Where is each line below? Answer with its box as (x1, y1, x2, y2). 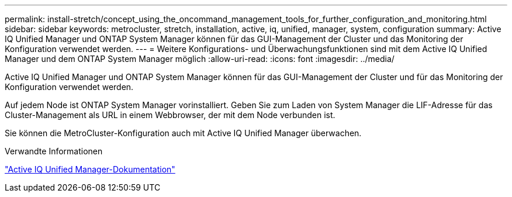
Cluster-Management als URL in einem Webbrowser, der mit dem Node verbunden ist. (5, 110, 335, 120)
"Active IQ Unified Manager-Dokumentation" (5, 164, 175, 174)
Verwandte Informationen (5, 146, 103, 156)
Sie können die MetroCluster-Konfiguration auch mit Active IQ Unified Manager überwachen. (5, 128, 362, 138)
